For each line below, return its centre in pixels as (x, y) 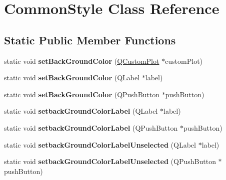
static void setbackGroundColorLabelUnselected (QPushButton (110, 161)
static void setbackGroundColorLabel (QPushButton (91, 127)
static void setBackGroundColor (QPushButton (82, 94)
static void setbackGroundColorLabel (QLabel (81, 111)
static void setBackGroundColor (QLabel (72, 78)
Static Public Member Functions (90, 40)
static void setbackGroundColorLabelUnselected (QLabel (100, 144)
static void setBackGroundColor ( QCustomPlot (82, 61)
